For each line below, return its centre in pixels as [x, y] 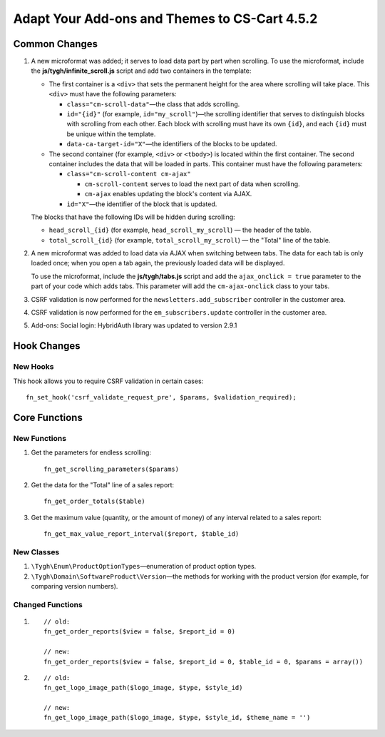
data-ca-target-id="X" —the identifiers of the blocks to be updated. [172, 144]
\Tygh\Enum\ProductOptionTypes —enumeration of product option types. [144, 566]
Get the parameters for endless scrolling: [91, 452]
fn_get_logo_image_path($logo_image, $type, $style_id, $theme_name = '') [177, 718]
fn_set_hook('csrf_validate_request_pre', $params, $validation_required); [161, 397]
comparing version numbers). [75, 586]
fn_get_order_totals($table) [94, 502]
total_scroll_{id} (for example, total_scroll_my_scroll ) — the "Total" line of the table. [190, 240]
